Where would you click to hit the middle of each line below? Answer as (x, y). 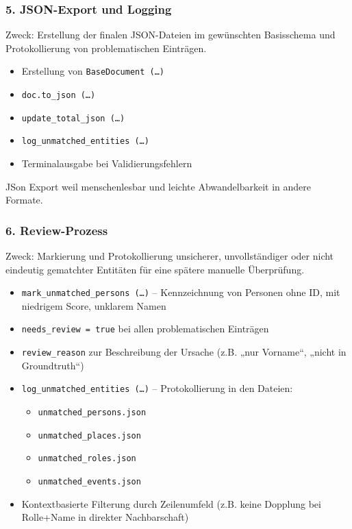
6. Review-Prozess (57, 230)
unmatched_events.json (89, 482)
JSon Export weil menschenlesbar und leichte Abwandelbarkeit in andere (158, 186)
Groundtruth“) (53, 365)
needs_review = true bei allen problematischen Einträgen (145, 329)
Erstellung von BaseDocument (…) (93, 71)
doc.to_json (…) (59, 96)
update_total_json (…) (73, 118)
